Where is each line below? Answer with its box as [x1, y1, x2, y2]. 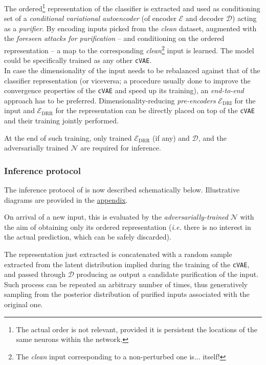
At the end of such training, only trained [4, 132, 132, 143]
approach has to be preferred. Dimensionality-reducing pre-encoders [4, 95, 216, 105]
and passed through [4, 269, 65, 280]
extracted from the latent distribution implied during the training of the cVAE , [4, 259, 250, 269]
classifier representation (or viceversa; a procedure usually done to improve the [4, 75, 251, 85]
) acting [232, 13, 257, 24]
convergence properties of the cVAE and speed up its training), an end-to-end [4, 85, 244, 96]
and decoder [185, 13, 224, 24]
